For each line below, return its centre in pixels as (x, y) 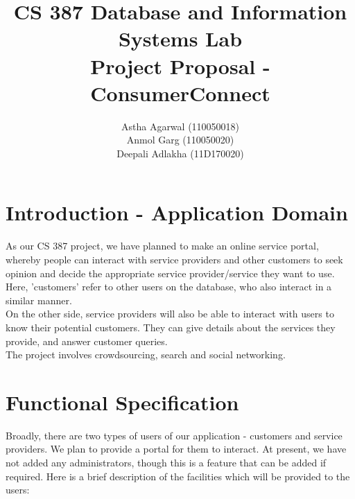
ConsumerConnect (180, 93)
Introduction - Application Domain (177, 212)
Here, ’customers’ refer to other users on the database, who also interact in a (169, 287)
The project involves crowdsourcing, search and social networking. (146, 354)
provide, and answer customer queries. (87, 341)
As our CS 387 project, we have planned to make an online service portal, (162, 246)
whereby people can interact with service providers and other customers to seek (174, 259)
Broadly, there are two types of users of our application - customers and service (174, 435)
